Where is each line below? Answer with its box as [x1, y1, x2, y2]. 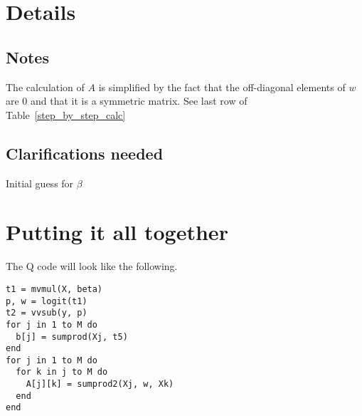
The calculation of [6, 79, 85, 94]
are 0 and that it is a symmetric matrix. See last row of [6, 93, 247, 108]
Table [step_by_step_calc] [6, 107, 126, 122]
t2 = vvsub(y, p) [6, 308, 87, 318]
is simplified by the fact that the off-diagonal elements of [98, 79, 346, 94]
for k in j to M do [16, 367, 108, 378]
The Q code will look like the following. [6, 259, 178, 274]
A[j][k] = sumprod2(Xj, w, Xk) [26, 379, 174, 390]
